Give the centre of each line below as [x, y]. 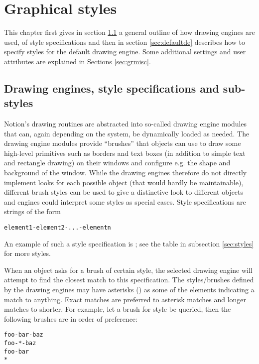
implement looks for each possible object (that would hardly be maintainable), [124, 182]
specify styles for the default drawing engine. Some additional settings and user [125, 52]
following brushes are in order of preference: [71, 318]
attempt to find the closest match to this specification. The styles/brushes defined [129, 280]
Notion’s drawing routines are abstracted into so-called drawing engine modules [126, 124]
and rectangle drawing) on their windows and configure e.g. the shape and [117, 163]
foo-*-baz [20, 343]
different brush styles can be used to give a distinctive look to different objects [124, 192]
